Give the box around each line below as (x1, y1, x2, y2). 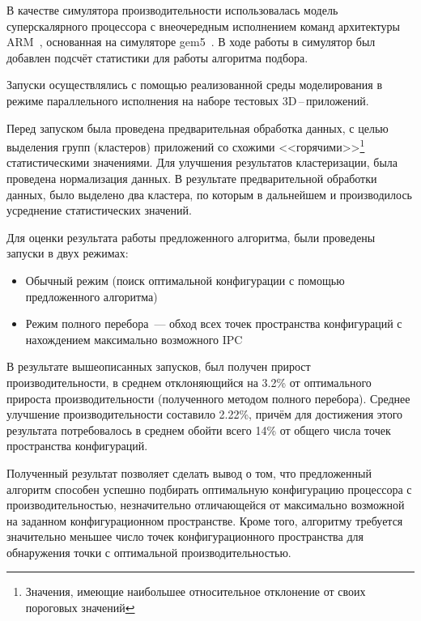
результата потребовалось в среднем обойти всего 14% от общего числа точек (6, 421, 391, 438)
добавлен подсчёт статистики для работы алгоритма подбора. (6, 49, 308, 66)
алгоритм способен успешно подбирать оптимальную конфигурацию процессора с (6, 480, 412, 497)
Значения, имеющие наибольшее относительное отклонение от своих (25, 583, 366, 600)
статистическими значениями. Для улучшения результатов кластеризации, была (6, 154, 398, 171)
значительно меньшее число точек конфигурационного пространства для (6, 528, 364, 545)
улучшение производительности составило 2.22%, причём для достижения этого (6, 406, 403, 423)
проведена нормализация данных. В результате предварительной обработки (6, 170, 377, 186)
